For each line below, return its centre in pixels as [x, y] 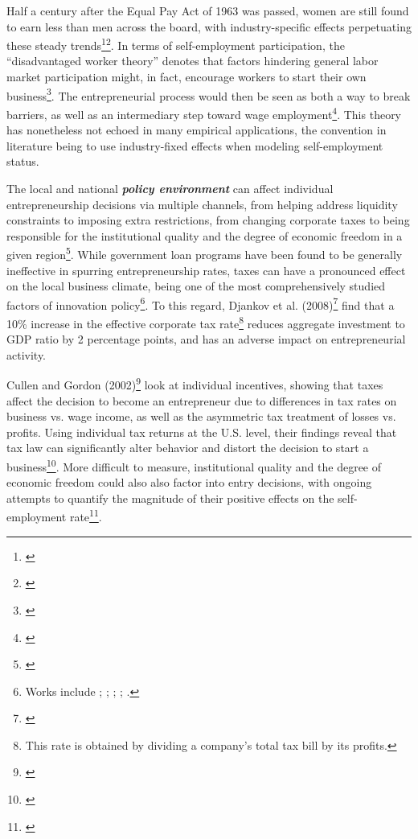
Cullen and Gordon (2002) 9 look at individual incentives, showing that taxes [195, 384]
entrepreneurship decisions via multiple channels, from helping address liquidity [202, 204]
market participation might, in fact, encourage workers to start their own [186, 77]
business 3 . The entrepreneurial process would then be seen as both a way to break [209, 94]
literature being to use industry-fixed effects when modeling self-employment [195, 145]
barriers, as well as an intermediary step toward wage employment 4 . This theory [204, 113]
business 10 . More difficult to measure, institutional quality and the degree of [194, 465]
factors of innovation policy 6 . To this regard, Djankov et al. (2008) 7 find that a [201, 303]
